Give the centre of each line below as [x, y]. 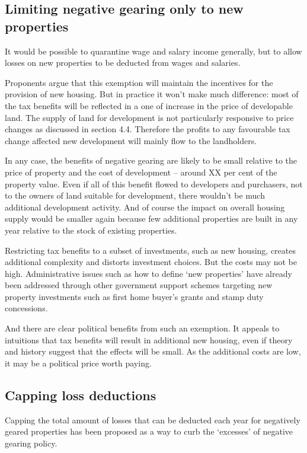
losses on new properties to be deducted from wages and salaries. [123, 63]
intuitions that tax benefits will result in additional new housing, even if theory [149, 339]
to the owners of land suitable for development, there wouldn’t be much [135, 195]
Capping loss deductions [81, 395]
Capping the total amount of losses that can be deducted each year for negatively [153, 419]
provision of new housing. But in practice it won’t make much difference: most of [152, 94]
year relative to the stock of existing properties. [91, 230]
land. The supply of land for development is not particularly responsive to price [149, 117]
